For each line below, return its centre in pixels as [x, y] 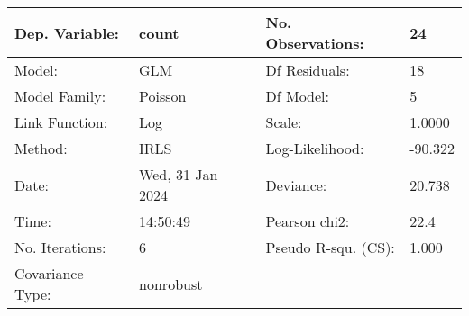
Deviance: [296, 185]
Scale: [284, 122]
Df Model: [297, 96]
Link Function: [61, 122]
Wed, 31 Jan [179, 174]
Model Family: [60, 96]
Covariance [49, 273]
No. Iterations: [60, 247]
